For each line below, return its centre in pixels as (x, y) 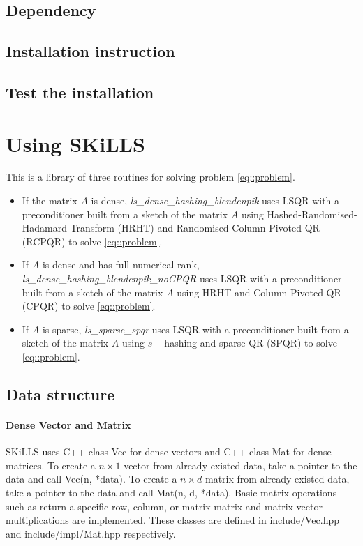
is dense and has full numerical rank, (121, 265)
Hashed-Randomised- (312, 214)
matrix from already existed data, (277, 479)
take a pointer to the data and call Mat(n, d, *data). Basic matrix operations (171, 492)
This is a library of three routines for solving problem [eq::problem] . (150, 177)
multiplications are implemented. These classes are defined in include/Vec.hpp (172, 520)
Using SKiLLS (75, 143)
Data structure (60, 394)
